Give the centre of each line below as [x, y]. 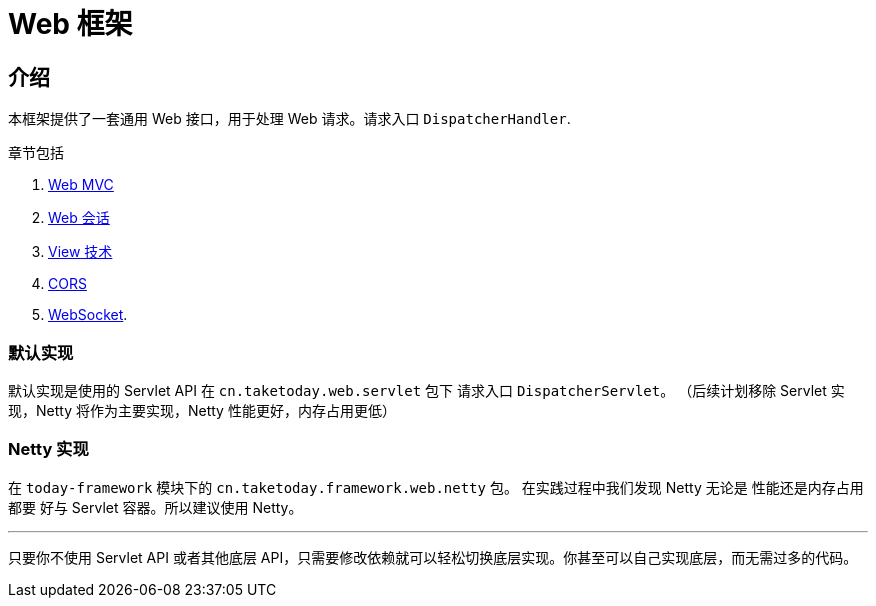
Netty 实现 [48, 449]
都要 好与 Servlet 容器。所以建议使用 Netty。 [155, 507]
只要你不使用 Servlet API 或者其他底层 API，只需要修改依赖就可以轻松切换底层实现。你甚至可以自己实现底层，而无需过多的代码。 [433, 557]
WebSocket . [88, 315]
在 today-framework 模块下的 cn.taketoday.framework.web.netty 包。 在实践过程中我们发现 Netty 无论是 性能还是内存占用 [436, 487]
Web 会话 [79, 218]
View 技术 [80, 252]
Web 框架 [70, 24]
